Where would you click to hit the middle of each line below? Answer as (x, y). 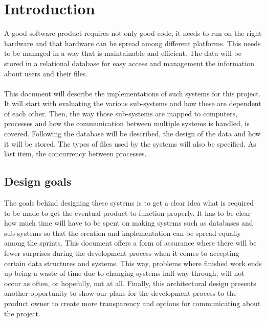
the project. (22, 313)
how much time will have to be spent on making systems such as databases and (129, 223)
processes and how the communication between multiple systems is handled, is (127, 123)
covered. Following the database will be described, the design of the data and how (132, 134)
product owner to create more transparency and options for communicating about (132, 303)
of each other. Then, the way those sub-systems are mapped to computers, (121, 113)
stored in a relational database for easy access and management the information (129, 63)
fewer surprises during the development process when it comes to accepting (122, 253)
